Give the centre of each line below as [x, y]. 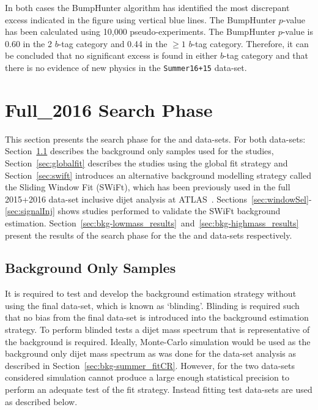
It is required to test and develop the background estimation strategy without [151, 293]
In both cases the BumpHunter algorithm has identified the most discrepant [147, 7]
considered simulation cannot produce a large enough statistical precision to [147, 377]
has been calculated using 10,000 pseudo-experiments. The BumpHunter [140, 32]
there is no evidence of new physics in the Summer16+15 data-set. [126, 67]
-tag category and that [266, 55]
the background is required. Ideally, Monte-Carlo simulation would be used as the [158, 341]
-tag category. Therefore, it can [250, 43]
